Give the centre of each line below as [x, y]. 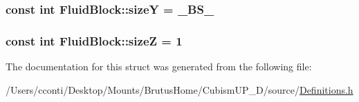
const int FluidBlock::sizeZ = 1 [94, 40]
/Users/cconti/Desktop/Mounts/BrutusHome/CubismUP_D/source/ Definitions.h [179, 89]
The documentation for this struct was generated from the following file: [159, 67]
